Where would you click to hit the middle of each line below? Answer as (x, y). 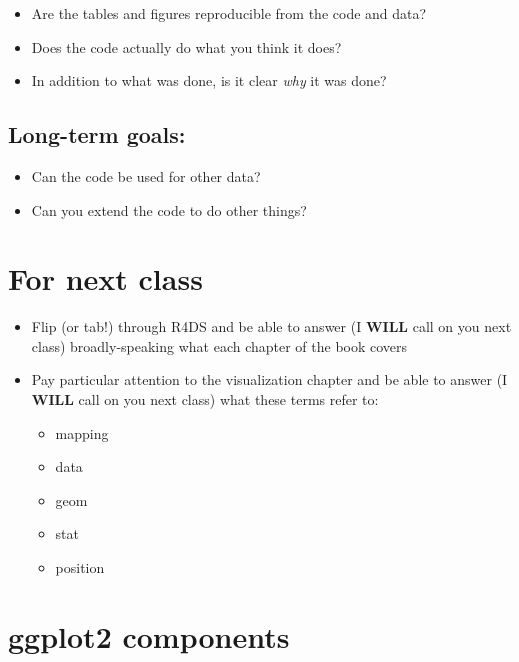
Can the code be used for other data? (146, 175)
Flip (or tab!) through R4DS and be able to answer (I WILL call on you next (271, 326)
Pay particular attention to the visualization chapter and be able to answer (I (269, 379)
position (80, 567)
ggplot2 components (149, 635)
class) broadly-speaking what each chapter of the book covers (219, 345)
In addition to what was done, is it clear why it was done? (209, 80)
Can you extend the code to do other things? (169, 209)
